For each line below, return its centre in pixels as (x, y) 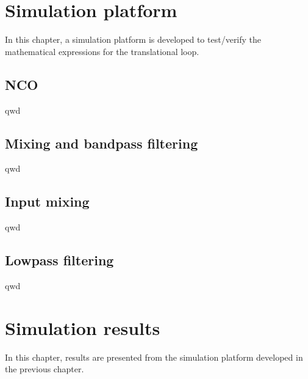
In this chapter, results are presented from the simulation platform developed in (154, 357)
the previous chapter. (45, 369)
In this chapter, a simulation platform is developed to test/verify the (133, 39)
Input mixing (47, 201)
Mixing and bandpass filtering (102, 143)
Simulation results (83, 327)
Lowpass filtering (59, 260)
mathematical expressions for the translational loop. (102, 51)
